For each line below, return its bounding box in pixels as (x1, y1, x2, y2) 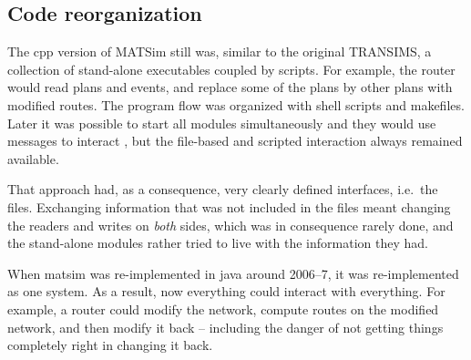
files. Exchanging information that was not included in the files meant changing (7, 197, 451, 216)
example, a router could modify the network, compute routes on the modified (7, 299, 439, 318)
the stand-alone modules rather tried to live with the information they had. (7, 233, 428, 252)
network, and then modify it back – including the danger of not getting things (7, 317, 444, 336)
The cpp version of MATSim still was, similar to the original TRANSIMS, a (7, 42, 432, 61)
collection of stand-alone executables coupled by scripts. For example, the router (7, 59, 456, 78)
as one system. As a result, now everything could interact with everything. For (7, 282, 445, 301)
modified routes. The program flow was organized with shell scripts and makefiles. (7, 95, 465, 114)
